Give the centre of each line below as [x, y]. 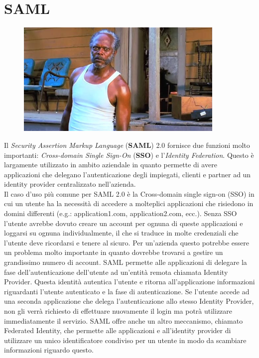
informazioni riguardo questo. [49, 350]
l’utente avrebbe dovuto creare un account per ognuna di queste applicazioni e [124, 223]
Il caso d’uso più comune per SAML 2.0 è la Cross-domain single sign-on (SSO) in [129, 193]
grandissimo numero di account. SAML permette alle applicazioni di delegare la [126, 262]
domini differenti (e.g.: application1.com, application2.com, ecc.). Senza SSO [121, 213]
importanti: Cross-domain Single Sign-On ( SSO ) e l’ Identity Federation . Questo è [129, 155]
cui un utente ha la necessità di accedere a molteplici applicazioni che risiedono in [129, 203]
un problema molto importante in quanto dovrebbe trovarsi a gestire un [114, 252]
